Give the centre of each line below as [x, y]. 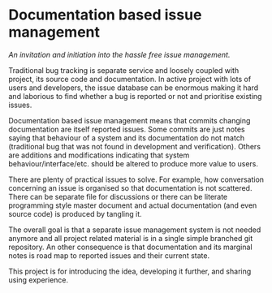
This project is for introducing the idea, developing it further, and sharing [130, 271]
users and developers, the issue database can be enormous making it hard [134, 88]
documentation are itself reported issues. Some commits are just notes [127, 129]
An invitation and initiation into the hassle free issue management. [119, 54]
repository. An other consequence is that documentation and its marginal [131, 247]
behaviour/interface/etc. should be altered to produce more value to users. [133, 163]
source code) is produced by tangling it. [75, 213]
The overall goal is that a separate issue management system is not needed [135, 230]
